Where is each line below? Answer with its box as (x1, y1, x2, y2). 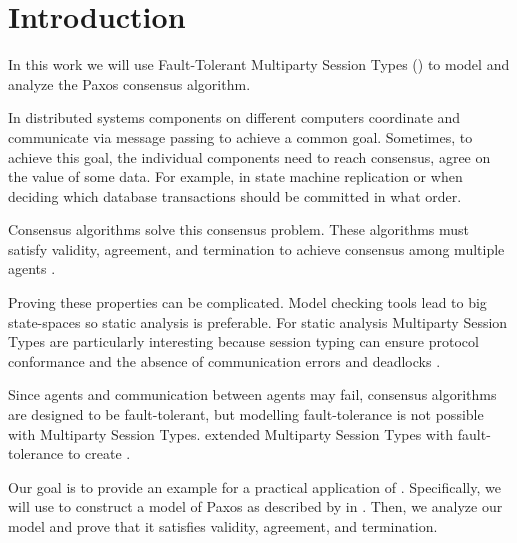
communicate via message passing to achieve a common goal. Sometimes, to (8, 126, 473, 147)
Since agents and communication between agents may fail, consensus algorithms (8, 384, 497, 405)
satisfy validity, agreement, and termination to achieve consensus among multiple (8, 238, 505, 259)
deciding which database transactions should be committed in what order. (8, 185, 462, 206)
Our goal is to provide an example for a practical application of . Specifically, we (8, 476, 501, 497)
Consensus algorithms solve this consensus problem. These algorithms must (8, 219, 470, 240)
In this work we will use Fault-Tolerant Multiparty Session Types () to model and (8, 54, 510, 75)
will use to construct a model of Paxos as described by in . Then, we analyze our (8, 496, 503, 517)
